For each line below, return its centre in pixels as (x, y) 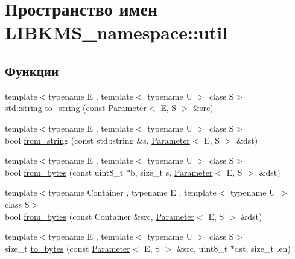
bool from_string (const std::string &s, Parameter (97, 140)
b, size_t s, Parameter (171, 172)
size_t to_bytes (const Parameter (68, 248)
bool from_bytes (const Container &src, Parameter (100, 216)
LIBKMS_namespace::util (116, 32)
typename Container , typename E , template (132, 192)
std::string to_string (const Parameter (76, 108)
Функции (32, 70)
